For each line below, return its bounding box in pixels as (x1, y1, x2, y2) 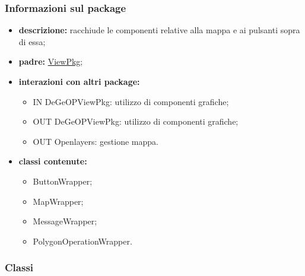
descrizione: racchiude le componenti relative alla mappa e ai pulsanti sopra (18, 24, 300, 36)
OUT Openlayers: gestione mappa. (33, 135, 158, 147)
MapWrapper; (33, 195, 84, 207)
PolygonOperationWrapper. (33, 234, 132, 247)
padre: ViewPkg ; (18, 55, 83, 68)
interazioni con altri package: (18, 75, 140, 87)
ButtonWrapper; (33, 175, 93, 187)
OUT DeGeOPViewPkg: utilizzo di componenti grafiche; (33, 115, 239, 128)
